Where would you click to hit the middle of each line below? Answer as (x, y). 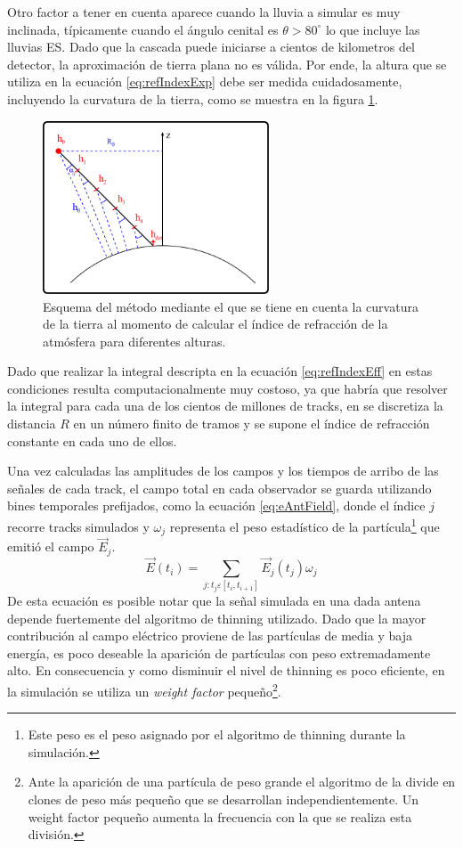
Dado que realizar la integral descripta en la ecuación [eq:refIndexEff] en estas (220, 371)
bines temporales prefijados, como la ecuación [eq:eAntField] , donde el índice (216, 506)
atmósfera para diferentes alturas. (134, 341)
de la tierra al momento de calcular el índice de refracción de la (215, 324)
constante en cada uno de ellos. (92, 440)
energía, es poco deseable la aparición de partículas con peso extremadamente (219, 652)
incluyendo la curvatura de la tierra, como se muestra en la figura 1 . (193, 98)
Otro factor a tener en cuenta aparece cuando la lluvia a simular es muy (204, 12)
